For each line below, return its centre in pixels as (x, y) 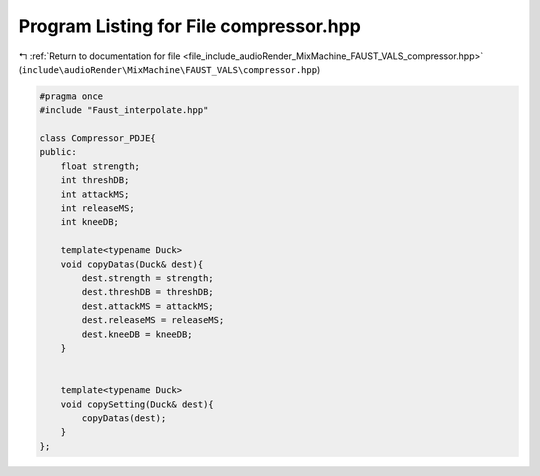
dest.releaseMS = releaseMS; (153, 320)
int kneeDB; (90, 222)
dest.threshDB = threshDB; (147, 292)
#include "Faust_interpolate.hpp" (124, 110)
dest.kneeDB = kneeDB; (137, 334)
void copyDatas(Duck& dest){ (132, 264)
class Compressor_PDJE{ (98, 138)
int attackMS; (95, 194)
